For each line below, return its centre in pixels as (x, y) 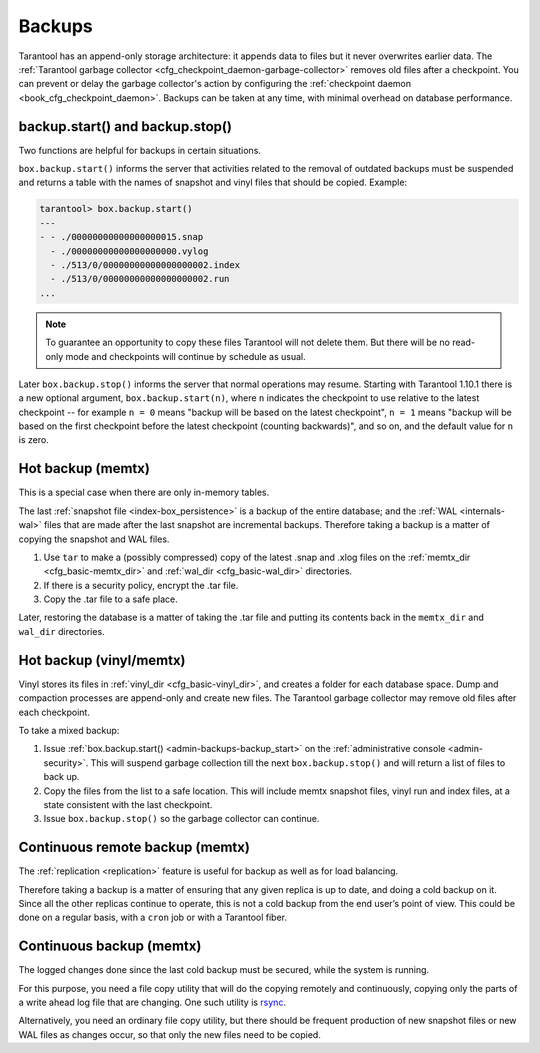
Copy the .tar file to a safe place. (111, 599)
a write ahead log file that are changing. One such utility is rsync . (152, 1002)
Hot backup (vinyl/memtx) (102, 660)
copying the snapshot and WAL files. (94, 539)
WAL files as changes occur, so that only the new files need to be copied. (170, 1034)
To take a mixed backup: (69, 730)
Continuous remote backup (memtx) (134, 847)
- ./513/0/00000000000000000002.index (145, 264)
